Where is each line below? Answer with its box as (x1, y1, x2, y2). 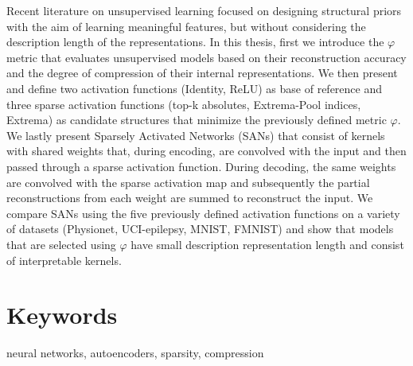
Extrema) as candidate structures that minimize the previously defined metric (6, 111, 387, 128)
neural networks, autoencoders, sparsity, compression (6, 345, 264, 361)
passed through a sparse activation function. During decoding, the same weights (6, 158, 396, 174)
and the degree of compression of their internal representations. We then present (6, 64, 398, 81)
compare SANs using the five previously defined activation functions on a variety (6, 204, 400, 221)
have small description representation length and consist (131, 236, 404, 252)
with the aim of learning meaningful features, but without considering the (6, 18, 366, 34)
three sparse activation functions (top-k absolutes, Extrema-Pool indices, (6, 95, 361, 112)
